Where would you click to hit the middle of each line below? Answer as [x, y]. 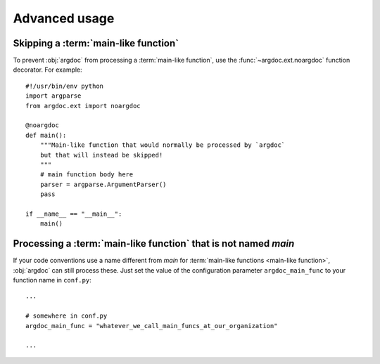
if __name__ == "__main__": [74, 214]
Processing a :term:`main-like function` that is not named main [154, 243]
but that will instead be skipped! [101, 155]
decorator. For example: [47, 70]
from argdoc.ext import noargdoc [83, 106]
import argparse [53, 96]
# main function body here [87, 175]
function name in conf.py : [52, 280]
